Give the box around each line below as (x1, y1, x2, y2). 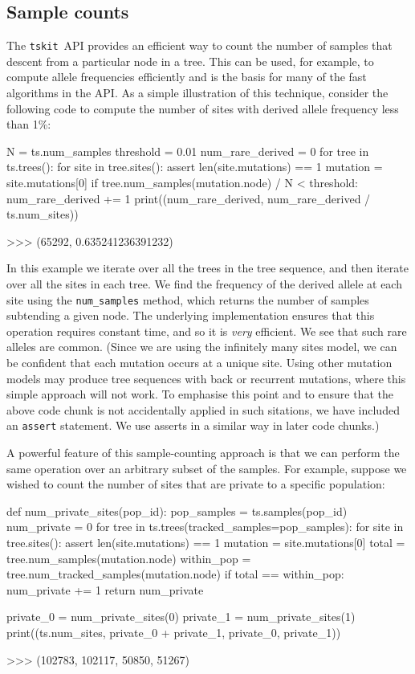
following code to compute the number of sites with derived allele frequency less (6, 100, 399, 116)
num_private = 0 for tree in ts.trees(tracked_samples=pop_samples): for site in (6, 518, 404, 535)
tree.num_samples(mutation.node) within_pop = (6, 549, 251, 566)
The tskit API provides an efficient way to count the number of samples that (6, 37, 393, 54)
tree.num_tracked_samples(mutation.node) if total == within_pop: (6, 566, 344, 582)
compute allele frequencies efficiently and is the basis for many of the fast (6, 68, 367, 85)
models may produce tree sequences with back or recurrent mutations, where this (6, 370, 406, 386)
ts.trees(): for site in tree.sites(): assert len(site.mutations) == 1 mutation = (6, 158, 383, 175)
